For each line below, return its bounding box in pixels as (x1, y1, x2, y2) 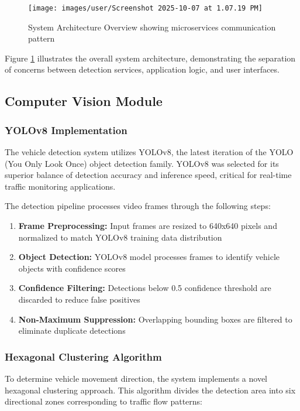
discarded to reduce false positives (18, 293, 140, 305)
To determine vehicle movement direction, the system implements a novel (5, 372, 268, 384)
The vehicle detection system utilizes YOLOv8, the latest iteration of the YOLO (5, 146, 294, 158)
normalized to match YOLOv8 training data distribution (18, 231, 222, 243)
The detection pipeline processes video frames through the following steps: (5, 200, 271, 212)
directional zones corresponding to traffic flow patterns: (5, 395, 202, 407)
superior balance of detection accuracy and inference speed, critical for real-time (5, 169, 292, 181)
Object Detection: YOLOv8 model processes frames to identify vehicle (18, 251, 280, 263)
